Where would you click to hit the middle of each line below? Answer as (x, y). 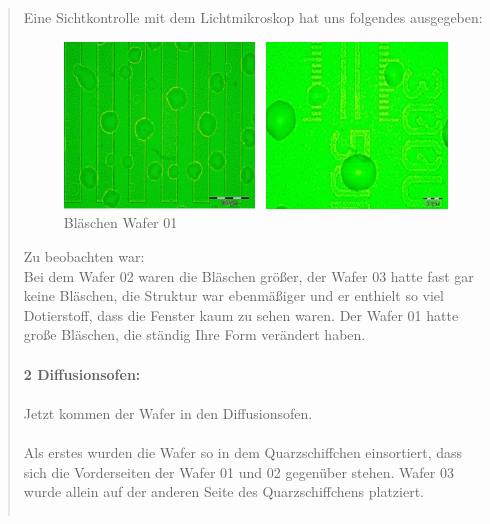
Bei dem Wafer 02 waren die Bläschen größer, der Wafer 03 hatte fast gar (248, 275)
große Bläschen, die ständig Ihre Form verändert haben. (194, 334)
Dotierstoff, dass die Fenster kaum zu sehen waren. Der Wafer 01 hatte (241, 314)
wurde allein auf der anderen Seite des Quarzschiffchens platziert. (223, 491)
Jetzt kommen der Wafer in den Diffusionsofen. (168, 412)
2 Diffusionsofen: (82, 373)
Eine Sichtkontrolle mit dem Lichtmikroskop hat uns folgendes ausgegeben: (253, 17)
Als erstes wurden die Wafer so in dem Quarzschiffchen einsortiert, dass (243, 452)
